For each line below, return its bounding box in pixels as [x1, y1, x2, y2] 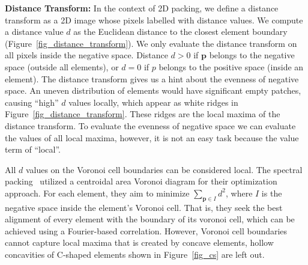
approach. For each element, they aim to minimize [5, 186, 190, 199]
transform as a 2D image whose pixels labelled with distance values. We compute [5, 13, 303, 26]
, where [226, 186, 253, 199]
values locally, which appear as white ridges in [68, 96, 238, 108]
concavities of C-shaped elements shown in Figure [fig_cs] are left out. [5, 248, 265, 261]
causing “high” [5, 96, 59, 108]
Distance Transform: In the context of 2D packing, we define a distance [5, 2, 279, 14]
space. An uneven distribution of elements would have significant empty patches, [5, 84, 301, 97]
